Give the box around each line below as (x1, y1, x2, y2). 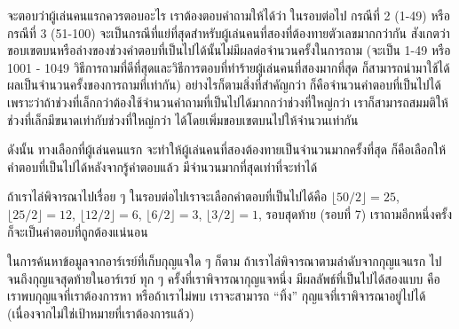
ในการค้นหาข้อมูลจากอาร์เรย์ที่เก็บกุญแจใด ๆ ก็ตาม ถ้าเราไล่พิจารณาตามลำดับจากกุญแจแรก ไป (7, 252, 442, 270)
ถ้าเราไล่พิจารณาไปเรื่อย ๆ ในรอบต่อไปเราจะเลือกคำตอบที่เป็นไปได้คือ (7, 187, 328, 206)
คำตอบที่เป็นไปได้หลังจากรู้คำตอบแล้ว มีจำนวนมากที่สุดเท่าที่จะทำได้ (7, 157, 318, 176)
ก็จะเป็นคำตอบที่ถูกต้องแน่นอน (7, 222, 148, 240)
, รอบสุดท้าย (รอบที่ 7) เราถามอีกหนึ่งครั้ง (258, 204, 453, 223)
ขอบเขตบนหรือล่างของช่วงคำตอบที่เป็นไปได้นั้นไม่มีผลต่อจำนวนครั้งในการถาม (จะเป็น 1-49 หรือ (7, 41, 451, 59)
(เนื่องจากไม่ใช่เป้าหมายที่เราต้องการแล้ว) (7, 303, 194, 322)
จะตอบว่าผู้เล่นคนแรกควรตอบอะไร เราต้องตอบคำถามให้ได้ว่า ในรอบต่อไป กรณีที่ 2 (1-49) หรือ (7, 6, 450, 24)
